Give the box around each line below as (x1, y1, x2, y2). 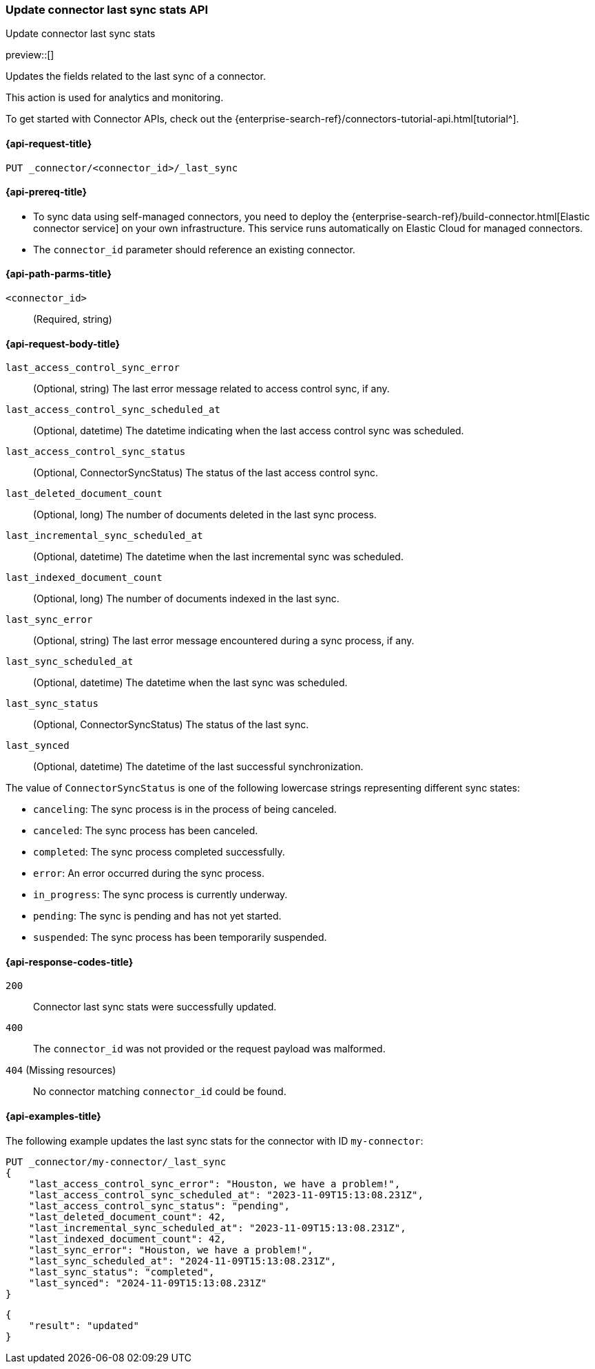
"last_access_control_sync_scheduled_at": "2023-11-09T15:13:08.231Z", (28, 1189, 424, 1200)
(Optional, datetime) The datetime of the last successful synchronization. (33, 761, 364, 773)
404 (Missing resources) (6, 1064, 116, 1076)
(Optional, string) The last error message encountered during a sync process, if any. (33, 635, 415, 647)
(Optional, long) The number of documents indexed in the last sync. (33, 593, 340, 605)
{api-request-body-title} (6, 337, 121, 350)
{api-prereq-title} (6, 186, 87, 198)
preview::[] (6, 49, 54, 61)
